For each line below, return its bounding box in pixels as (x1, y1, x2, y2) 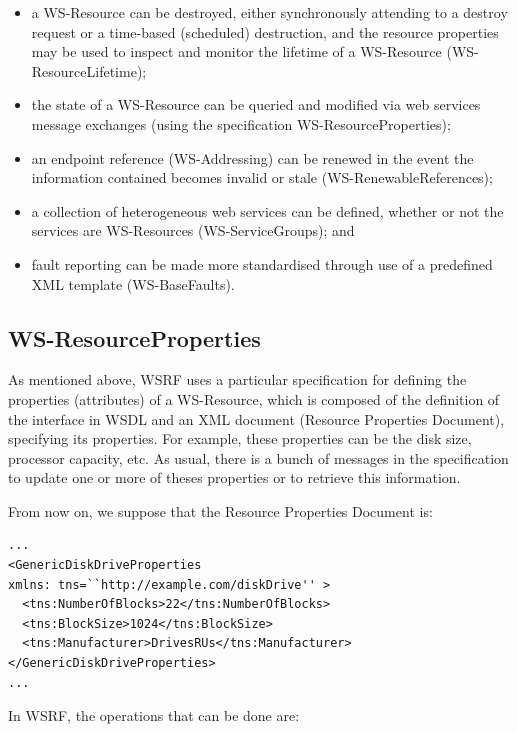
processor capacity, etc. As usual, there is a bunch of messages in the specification (8, 447, 509, 468)
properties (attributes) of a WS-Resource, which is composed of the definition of (8, 388, 500, 409)
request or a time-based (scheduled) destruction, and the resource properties (31, 21, 499, 42)
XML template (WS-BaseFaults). (31, 273, 235, 294)
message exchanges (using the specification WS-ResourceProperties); (31, 113, 451, 134)
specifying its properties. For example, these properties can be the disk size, (8, 428, 472, 449)
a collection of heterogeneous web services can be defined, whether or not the (31, 200, 504, 221)
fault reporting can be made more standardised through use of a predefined (31, 253, 493, 274)
